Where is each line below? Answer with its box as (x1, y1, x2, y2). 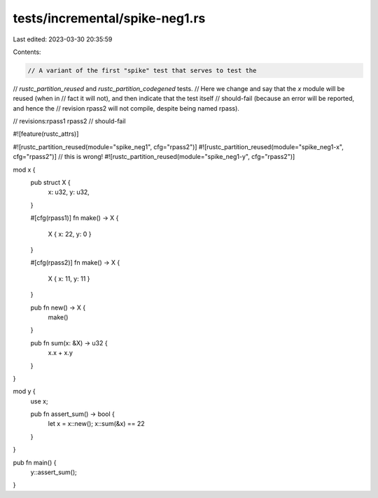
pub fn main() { (13, 458, 57, 466)
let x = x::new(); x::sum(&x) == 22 (48, 420, 145, 428)
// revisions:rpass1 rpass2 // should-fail (13, 117, 126, 125)
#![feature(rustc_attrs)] (13, 130, 79, 138)
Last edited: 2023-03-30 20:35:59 (13, 35, 113, 43)
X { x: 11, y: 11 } (48, 274, 90, 283)
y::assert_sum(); (30, 468, 77, 476)
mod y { (13, 387, 36, 396)
